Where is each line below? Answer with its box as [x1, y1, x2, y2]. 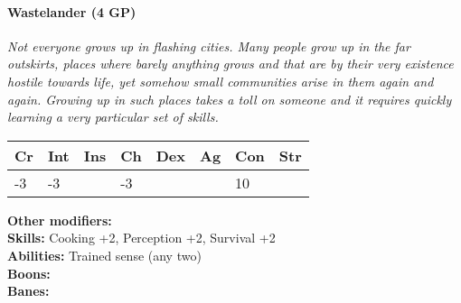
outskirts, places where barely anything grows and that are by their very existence [7, 54, 454, 73]
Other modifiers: [7, 210, 112, 229]
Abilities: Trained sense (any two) [7, 245, 202, 264]
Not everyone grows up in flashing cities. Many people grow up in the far [7, 36, 410, 55]
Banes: [7, 281, 50, 300]
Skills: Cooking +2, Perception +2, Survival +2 [7, 228, 276, 247]
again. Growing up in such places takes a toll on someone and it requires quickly [7, 89, 452, 108]
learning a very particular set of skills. [7, 107, 219, 126]
